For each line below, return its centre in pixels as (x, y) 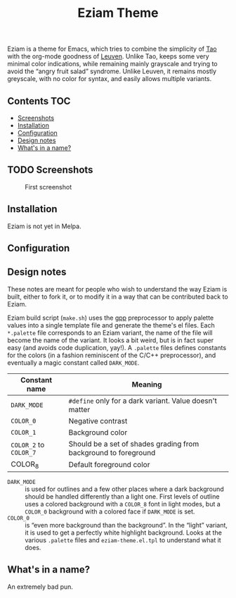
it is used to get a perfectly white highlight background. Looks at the (124, 532)
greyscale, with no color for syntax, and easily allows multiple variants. (110, 79)
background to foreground (112, 452)
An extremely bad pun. (40, 587)
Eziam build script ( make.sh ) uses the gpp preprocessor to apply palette (111, 318)
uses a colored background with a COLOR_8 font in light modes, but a (123, 504)
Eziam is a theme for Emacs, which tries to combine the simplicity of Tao (112, 49)
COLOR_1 (24, 432)
